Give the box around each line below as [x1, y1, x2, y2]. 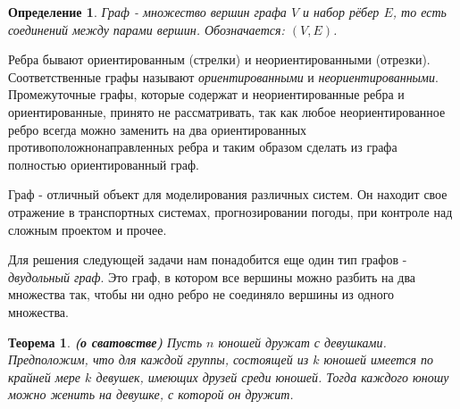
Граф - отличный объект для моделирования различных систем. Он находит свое [8, 185, 447, 204]
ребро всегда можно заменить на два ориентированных [8, 120, 307, 138]
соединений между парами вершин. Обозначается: [8, 20, 285, 38]
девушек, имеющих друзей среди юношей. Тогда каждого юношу [96, 367, 449, 386]
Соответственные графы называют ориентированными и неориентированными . [8, 67, 439, 86]
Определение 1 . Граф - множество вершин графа [8, 3, 287, 21]
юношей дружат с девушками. [218, 332, 387, 351]
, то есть [392, 3, 447, 21]
